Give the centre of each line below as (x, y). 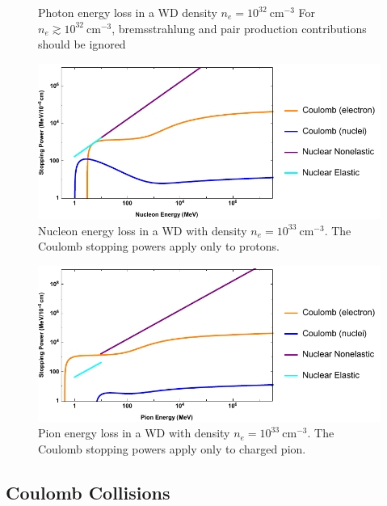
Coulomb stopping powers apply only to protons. (159, 246)
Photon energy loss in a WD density (128, 12)
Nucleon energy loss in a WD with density (143, 230)
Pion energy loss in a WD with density (134, 433)
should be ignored (82, 44)
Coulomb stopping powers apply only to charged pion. (172, 448)
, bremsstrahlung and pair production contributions (239, 28)
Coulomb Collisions (88, 492)
